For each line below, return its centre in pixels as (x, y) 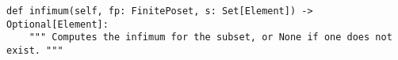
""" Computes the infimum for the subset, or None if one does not (210, 37)
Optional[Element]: (57, 24)
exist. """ (35, 50)
